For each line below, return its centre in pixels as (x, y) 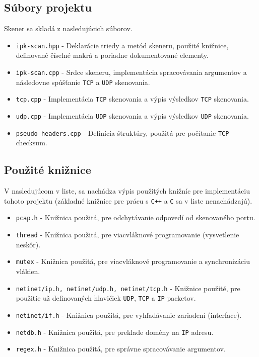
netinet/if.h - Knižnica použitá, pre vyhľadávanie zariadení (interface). (129, 315)
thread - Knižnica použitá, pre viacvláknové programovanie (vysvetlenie (127, 235)
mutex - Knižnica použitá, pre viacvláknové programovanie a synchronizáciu (133, 261)
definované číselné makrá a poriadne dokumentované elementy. (112, 55)
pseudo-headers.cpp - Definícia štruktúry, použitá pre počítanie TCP (122, 132)
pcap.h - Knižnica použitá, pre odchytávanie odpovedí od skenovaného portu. (136, 217)
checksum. (31, 143)
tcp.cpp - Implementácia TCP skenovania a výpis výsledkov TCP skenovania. (132, 99)
